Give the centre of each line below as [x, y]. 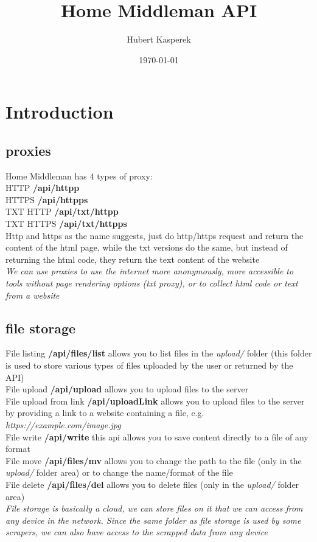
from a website [33, 295]
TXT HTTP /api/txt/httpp [62, 211]
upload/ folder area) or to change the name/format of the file [119, 472]
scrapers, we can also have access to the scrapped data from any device [137, 532]
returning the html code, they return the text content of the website [133, 259]
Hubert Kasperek [159, 39]
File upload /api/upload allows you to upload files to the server [127, 389]
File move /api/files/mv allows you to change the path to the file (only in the [154, 460]
